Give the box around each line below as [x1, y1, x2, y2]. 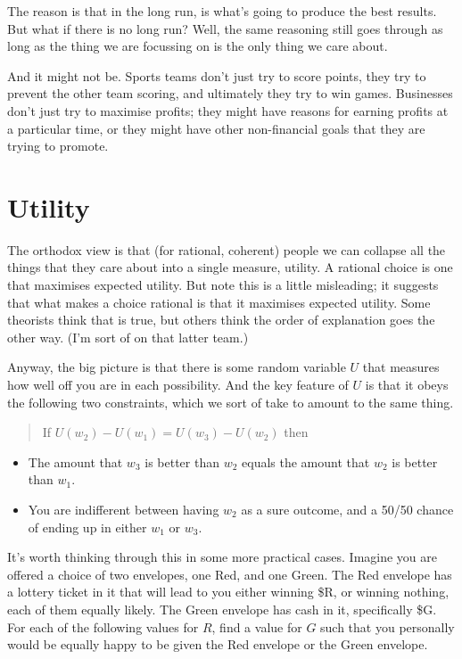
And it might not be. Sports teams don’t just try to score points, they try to [7, 66, 426, 85]
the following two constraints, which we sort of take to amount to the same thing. [7, 392, 454, 411]
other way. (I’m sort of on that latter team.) [7, 327, 249, 346]
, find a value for [211, 617, 302, 636]
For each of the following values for [7, 617, 199, 636]
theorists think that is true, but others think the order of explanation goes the [7, 310, 435, 329]
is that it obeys [365, 375, 449, 394]
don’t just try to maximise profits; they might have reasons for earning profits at [7, 101, 449, 119]
